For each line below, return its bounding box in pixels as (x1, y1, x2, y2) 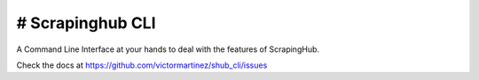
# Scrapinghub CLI (16, 13, 156, 33)
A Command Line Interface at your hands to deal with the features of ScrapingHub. (16, 44, 319, 55)
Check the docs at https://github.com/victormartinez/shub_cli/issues (16, 60, 268, 70)
